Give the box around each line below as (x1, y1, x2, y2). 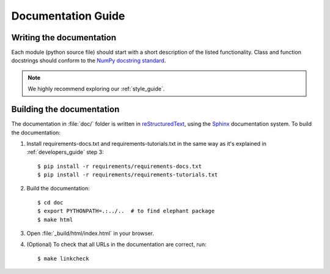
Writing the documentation (11, 32, 117, 43)
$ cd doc (37, 199, 64, 206)
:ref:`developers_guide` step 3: (26, 148, 104, 156)
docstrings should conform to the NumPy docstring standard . (11, 57, 166, 64)
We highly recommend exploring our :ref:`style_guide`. (28, 85, 165, 93)
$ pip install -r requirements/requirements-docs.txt (37, 162, 202, 170)
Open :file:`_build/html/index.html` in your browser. (26, 229, 155, 237)
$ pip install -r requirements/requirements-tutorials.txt (37, 171, 218, 178)
